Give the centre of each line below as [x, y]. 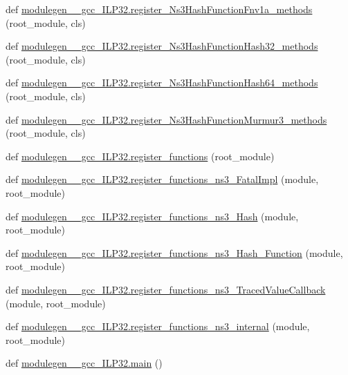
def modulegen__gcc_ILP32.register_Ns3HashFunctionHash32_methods [162, 46]
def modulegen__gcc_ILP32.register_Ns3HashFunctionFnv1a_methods [159, 9]
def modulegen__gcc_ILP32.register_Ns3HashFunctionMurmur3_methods [166, 119]
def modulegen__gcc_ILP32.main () [84, 363]
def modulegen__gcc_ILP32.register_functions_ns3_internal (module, [158, 326]
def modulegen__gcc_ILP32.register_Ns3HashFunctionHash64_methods [162, 83]
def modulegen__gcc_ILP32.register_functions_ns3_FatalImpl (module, [162, 179]
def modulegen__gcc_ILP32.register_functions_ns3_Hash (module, [152, 216]
